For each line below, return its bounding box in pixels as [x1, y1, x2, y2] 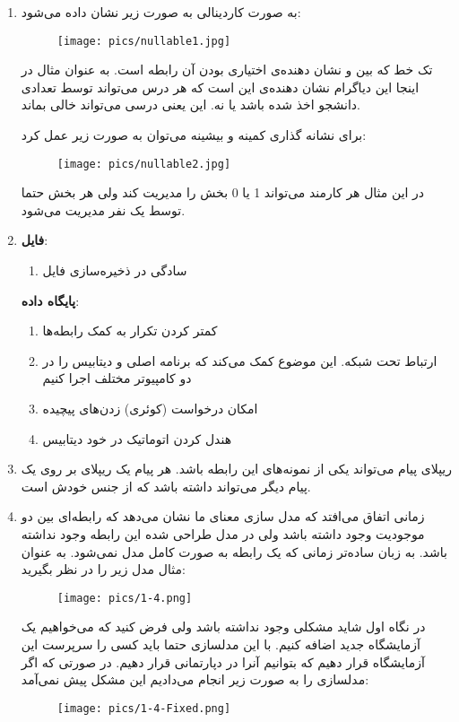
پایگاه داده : [21, 291, 80, 309]
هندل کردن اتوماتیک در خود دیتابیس [42, 429, 232, 448]
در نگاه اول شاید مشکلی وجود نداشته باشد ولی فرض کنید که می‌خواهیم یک [21, 617, 426, 636]
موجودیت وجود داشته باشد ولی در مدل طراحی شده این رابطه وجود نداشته [21, 525, 425, 543]
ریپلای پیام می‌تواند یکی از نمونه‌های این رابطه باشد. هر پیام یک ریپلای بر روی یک [21, 459, 453, 478]
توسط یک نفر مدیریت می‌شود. [21, 200, 186, 219]
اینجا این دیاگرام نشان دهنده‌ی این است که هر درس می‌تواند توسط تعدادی [21, 77, 420, 96]
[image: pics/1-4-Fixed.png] [56, 701, 231, 715]
